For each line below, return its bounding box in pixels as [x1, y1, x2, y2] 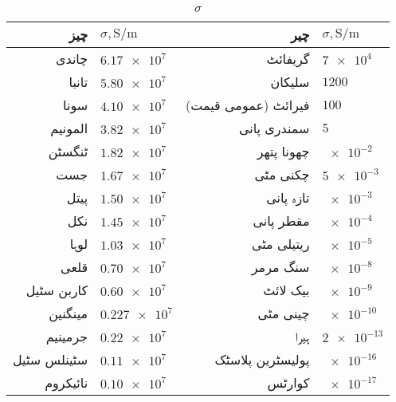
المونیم [50, 119, 88, 137]
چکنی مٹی [254, 165, 310, 183]
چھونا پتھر [257, 142, 310, 160]
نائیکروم [45, 373, 88, 392]
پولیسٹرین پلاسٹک [214, 350, 310, 368]
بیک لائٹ [263, 281, 310, 299]
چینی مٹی [257, 304, 310, 322]
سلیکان [270, 73, 310, 91]
